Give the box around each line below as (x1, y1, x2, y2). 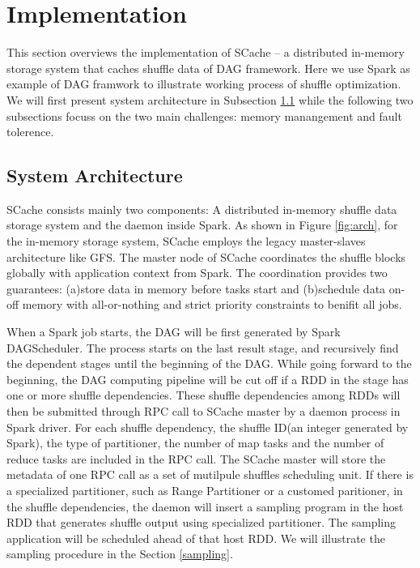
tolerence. (6, 123, 54, 140)
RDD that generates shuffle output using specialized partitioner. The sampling (6, 514, 396, 531)
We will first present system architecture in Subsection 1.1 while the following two (6, 91, 414, 108)
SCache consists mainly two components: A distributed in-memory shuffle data (6, 200, 397, 217)
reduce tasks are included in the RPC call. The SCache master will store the (6, 450, 386, 467)
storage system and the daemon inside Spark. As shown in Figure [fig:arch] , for (6, 216, 398, 233)
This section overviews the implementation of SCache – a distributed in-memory (6, 44, 405, 61)
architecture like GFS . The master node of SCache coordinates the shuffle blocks (6, 248, 406, 265)
